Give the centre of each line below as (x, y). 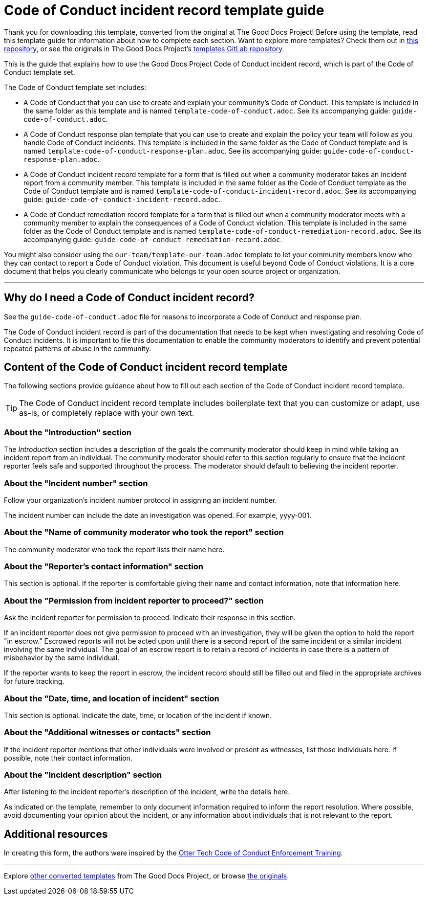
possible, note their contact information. (68, 758)
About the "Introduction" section (68, 432)
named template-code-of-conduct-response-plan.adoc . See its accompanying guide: (173, 151)
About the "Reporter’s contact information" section (104, 567)
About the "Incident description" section (83, 775)
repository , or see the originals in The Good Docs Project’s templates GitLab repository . (144, 48)
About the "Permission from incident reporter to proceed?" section (134, 600)
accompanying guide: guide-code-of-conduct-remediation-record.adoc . (153, 239)
